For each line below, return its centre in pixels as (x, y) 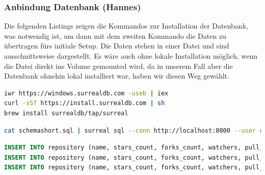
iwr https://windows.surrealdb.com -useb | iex (86, 93)
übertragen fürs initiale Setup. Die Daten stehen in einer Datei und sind (117, 46)
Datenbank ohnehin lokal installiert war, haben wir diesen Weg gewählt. (117, 76)
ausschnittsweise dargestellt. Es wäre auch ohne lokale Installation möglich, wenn (131, 56)
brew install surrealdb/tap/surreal (66, 113)
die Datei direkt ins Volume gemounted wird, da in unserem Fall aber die (118, 66)
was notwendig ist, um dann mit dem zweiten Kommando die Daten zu (115, 35)
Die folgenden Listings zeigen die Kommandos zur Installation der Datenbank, (126, 26)
